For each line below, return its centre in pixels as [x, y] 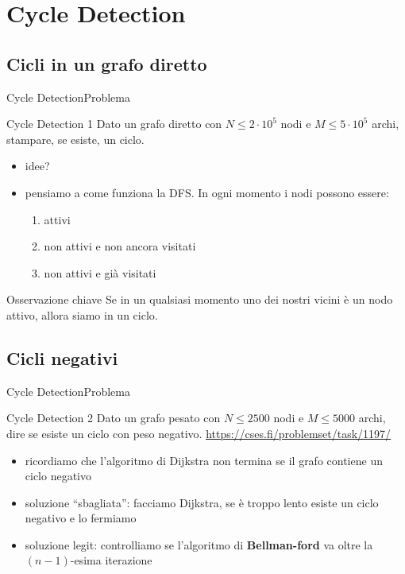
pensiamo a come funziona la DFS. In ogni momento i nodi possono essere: [207, 192]
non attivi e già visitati [100, 272]
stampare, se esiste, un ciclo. [75, 139]
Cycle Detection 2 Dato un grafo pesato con [114, 418]
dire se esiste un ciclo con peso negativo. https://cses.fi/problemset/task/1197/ [199, 433]
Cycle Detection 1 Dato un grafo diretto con [114, 124]
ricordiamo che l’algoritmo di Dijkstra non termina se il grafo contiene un [204, 460]
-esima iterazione [111, 560]
